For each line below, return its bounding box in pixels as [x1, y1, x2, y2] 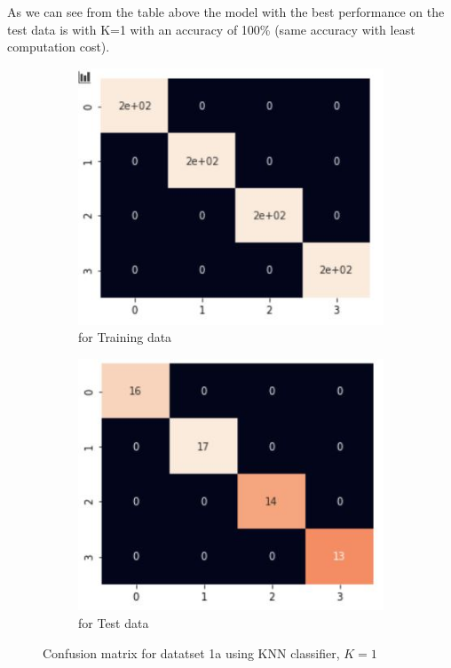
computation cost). [7, 37, 110, 56]
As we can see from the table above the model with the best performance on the [7, 3, 445, 20]
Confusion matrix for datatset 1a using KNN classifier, [43, 643, 340, 662]
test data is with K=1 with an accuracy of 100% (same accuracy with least [7, 20, 415, 38]
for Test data [78, 613, 149, 632]
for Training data [78, 328, 172, 346]
